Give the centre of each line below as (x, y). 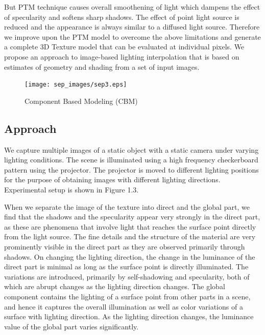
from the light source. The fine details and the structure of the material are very (130, 236)
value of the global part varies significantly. (71, 326)
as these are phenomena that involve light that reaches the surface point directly (130, 226)
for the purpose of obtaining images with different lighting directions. (112, 179)
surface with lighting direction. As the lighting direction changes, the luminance (129, 316)
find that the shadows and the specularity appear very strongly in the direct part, (132, 217)
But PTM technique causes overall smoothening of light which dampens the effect (132, 7)
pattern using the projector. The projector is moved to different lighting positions (131, 169)
